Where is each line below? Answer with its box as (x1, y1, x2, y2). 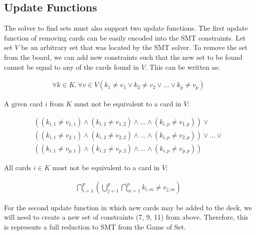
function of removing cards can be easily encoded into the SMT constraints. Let (4, 32, 246, 43)
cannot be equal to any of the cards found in (4, 61, 139, 72)
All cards (4, 162, 31, 172)
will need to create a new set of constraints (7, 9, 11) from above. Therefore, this (4, 212, 249, 222)
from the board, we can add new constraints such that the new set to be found (4, 51, 243, 62)
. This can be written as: (145, 61, 220, 72)
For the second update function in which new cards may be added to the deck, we (4, 202, 252, 212)
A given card (4, 98, 43, 109)
